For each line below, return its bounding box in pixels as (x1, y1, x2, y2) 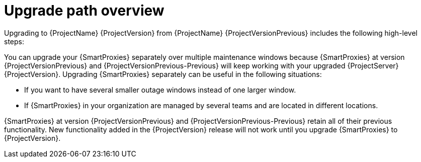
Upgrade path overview (4, 2, 164, 19)
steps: (4, 37, 24, 46)
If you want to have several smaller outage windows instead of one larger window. (24, 85, 296, 94)
